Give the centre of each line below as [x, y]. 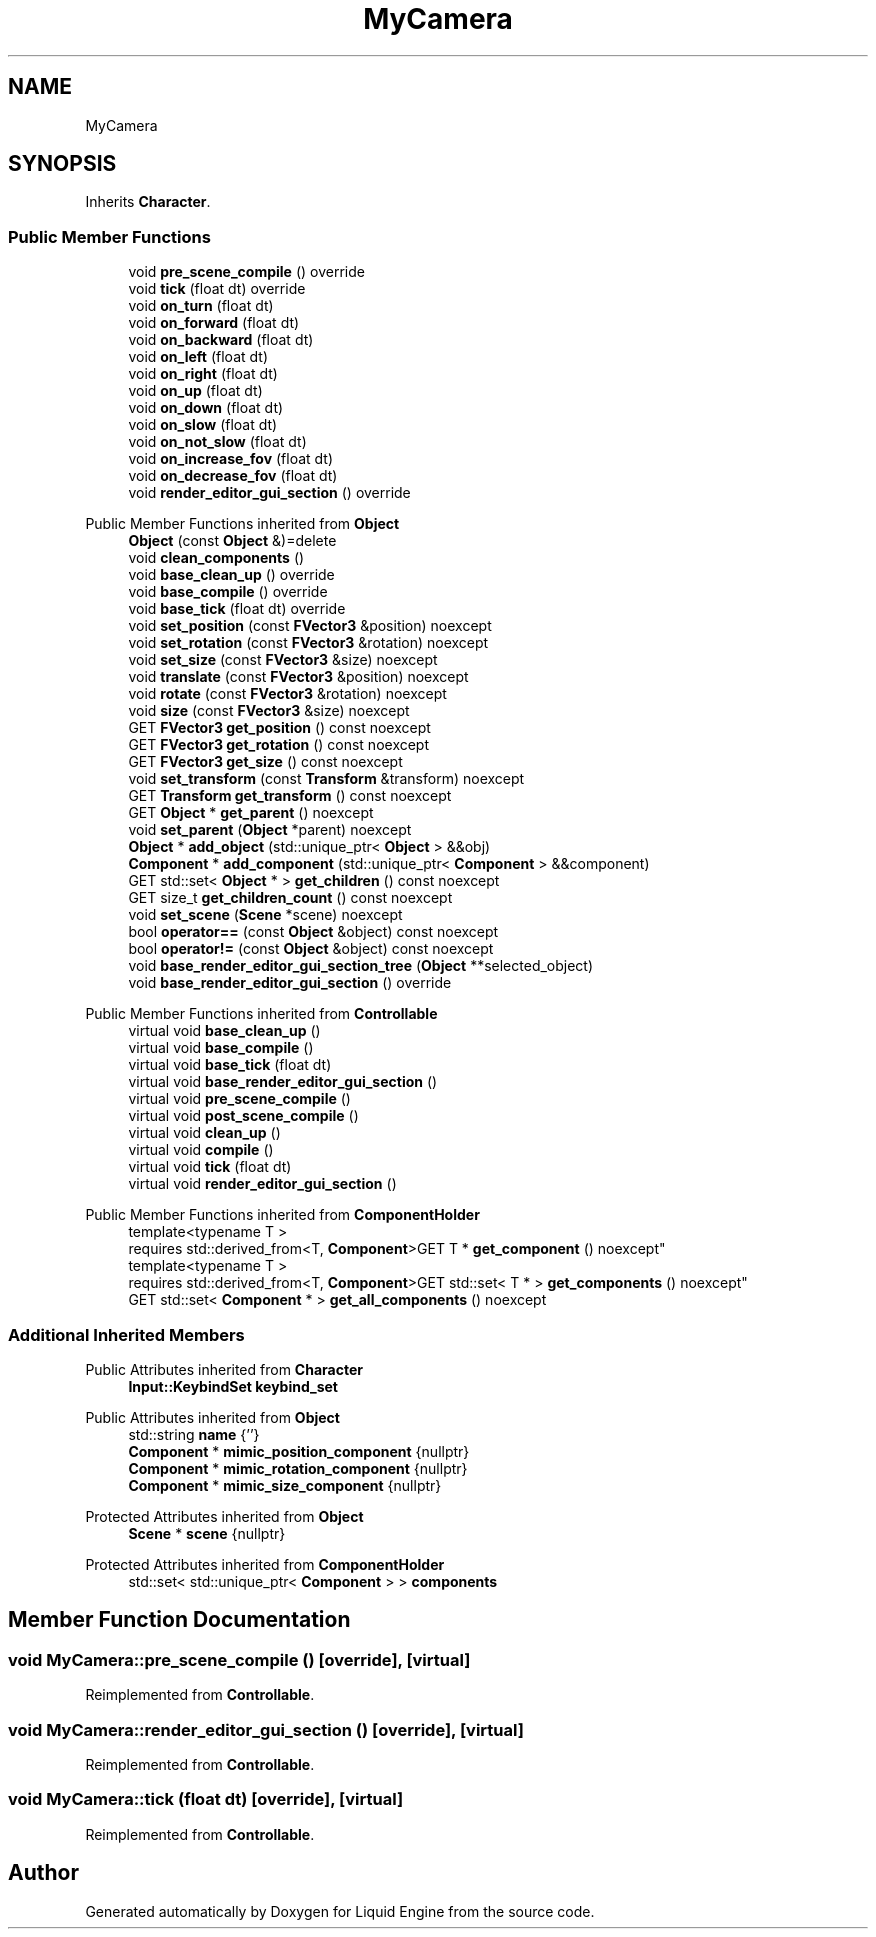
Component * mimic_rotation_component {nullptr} [298, 1468]
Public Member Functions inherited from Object [242, 524]
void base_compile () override [228, 592]
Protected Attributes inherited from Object [224, 1516]
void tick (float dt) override [217, 289]
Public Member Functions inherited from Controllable [261, 1014]
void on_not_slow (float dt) [217, 442]
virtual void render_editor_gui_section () [262, 1184]
